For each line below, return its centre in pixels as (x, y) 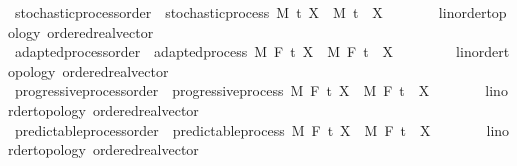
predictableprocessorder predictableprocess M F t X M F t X (222, 129)
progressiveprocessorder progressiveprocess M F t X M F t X (222, 90)
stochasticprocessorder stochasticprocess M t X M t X (198, 12)
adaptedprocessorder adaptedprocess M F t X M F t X (204, 51)
